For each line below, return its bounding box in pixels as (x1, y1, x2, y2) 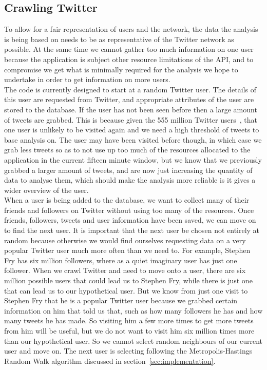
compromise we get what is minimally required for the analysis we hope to (4, 64, 238, 74)
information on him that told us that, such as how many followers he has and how (4, 305, 263, 316)
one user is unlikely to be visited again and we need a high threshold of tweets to (4, 124, 259, 135)
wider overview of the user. (4, 184, 89, 195)
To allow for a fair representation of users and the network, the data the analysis (4, 24, 258, 34)
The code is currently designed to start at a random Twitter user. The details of (4, 84, 256, 94)
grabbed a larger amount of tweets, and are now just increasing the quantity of (4, 164, 253, 175)
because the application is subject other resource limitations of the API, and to (4, 53, 254, 64)
